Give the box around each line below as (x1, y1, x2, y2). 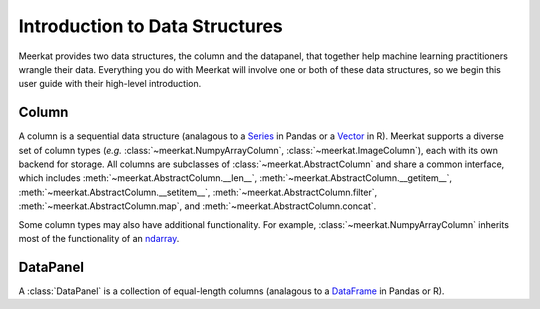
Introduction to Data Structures (18, 15, 284, 37)
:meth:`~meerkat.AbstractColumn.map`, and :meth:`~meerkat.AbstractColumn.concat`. (18, 200, 377, 212)
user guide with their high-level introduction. (18, 78, 202, 90)
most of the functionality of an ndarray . (18, 232, 180, 244)
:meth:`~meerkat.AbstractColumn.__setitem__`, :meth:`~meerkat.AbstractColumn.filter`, (18, 186, 378, 198)
